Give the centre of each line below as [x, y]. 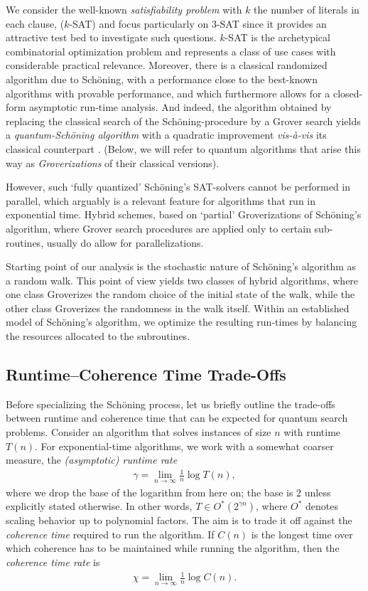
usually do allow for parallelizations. [125, 242]
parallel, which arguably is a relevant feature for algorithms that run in [161, 200]
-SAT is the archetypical [277, 37]
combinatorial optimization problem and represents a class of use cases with [171, 51]
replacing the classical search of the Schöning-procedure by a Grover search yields [183, 121]
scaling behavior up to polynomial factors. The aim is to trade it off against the [179, 520]
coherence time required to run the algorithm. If [110, 534]
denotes [322, 506]
